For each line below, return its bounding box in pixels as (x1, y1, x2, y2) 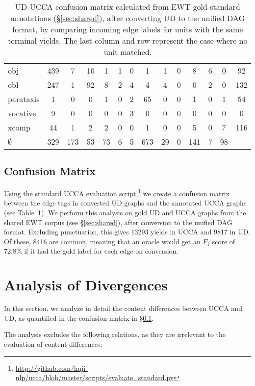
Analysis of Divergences (4, 275, 168, 295)
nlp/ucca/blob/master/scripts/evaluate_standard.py (15, 372, 174, 383)
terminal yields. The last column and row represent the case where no (8, 35, 248, 46)
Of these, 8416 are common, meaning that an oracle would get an (4, 236, 201, 246)
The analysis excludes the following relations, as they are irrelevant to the (4, 329, 226, 339)
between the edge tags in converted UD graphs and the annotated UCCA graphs (4, 198, 247, 208)
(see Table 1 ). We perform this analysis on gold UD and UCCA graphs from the (4, 207, 246, 218)
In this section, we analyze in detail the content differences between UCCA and (4, 303, 242, 313)
